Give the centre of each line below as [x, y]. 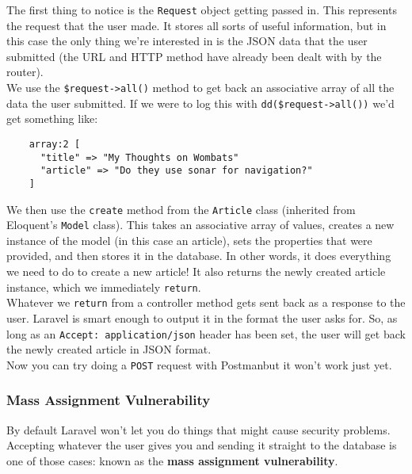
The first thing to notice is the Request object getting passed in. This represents [202, 10]
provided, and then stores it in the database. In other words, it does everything [199, 256]
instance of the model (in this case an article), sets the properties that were [189, 240]
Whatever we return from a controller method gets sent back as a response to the [206, 302]
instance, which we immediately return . [104, 287]
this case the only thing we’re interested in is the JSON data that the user [187, 41]
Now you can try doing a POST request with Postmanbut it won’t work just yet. [199, 364]
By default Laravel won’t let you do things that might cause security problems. [198, 429]
